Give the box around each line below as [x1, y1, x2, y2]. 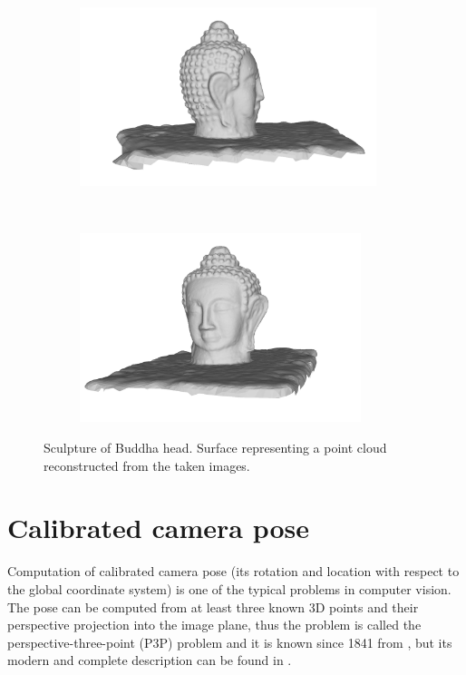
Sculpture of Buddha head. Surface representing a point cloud [44, 438, 387, 456]
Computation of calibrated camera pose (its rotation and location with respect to [7, 562, 460, 581]
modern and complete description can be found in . [7, 651, 292, 670]
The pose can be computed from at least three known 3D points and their [7, 597, 419, 616]
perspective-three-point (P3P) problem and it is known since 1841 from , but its [7, 632, 452, 651]
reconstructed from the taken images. [44, 455, 250, 474]
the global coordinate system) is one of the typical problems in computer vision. [7, 579, 451, 598]
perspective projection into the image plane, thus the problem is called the [7, 615, 422, 634]
